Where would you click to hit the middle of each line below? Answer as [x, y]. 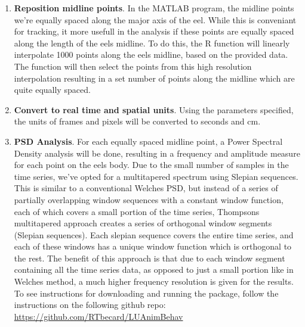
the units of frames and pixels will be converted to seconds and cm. [137, 121]
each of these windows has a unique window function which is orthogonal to [153, 246]
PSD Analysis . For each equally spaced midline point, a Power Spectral [148, 141]
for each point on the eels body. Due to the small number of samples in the [151, 165]
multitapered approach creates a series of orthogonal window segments [143, 223]
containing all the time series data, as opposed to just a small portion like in [154, 270]
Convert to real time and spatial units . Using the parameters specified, [154, 109]
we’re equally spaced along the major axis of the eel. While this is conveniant [155, 19]
